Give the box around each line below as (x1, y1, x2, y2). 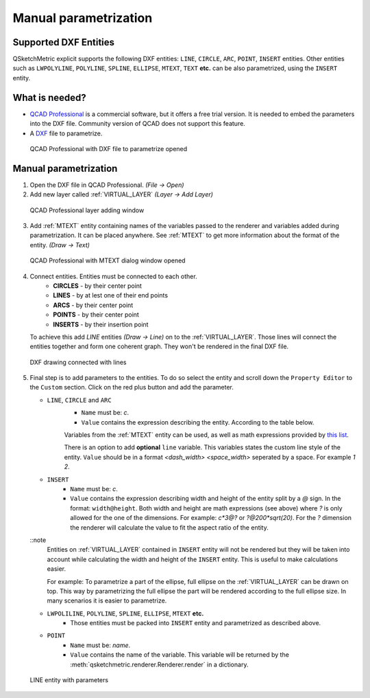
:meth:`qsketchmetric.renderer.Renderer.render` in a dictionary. (70, 660, 249, 668)
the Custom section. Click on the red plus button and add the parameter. (29, 383, 234, 392)
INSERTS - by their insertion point (53, 320, 149, 328)
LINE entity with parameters (29, 676, 109, 684)
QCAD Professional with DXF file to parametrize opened (29, 144, 188, 153)
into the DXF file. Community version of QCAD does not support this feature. (29, 120, 246, 128)
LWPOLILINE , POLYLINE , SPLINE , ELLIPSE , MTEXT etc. (47, 609, 204, 618)
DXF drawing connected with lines (29, 358, 127, 366)
